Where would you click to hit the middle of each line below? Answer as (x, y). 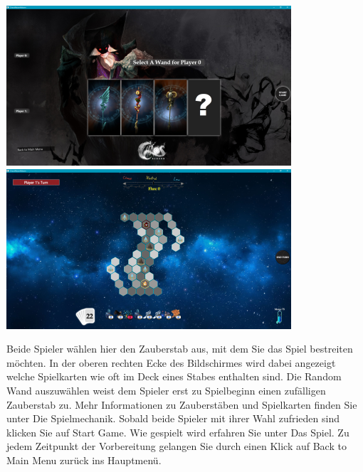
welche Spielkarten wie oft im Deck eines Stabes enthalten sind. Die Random (174, 376)
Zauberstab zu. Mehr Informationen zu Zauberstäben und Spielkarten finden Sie (182, 404)
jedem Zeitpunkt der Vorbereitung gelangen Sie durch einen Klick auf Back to (177, 446)
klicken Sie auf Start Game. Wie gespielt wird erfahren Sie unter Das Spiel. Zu (178, 432)
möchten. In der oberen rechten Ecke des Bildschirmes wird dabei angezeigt (171, 362)
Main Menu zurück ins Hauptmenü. (84, 460)
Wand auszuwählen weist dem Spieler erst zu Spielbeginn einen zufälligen (166, 390)
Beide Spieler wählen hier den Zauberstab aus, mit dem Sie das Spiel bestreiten (180, 349)
